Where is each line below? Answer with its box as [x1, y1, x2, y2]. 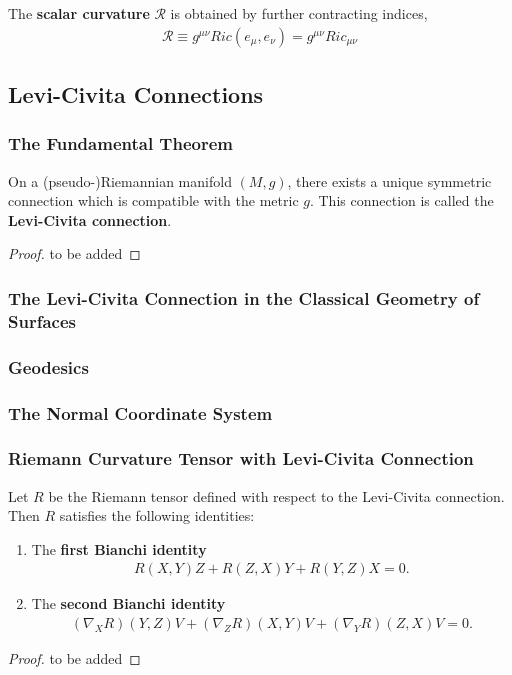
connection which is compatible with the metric [8, 190, 299, 211]
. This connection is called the [309, 190, 494, 211]
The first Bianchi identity [31, 538, 207, 559]
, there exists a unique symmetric [287, 170, 492, 191]
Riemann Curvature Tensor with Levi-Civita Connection [8, 446, 474, 471]
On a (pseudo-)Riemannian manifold [8, 170, 232, 191]
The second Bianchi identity [31, 593, 226, 614]
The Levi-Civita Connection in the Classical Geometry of [8, 285, 480, 310]
